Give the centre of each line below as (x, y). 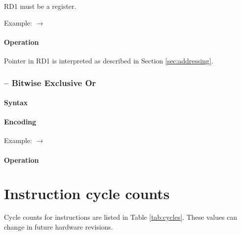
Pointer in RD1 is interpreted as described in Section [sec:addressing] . (109, 60)
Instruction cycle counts (87, 193)
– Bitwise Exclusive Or (50, 82)
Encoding (20, 122)
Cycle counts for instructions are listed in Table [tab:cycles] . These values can (121, 217)
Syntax (16, 103)
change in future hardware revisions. (58, 226)
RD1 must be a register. (40, 6)
